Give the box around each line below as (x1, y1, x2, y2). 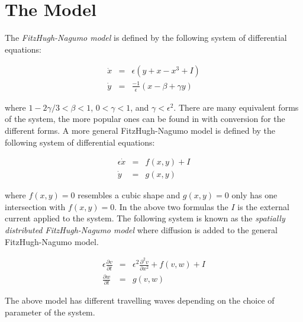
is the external (237, 200, 289, 212)
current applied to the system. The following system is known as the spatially (5, 212, 285, 224)
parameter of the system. (5, 306, 95, 318)
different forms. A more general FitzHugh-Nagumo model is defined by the (5, 124, 276, 136)
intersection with (5, 200, 66, 212)
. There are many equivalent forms (173, 101, 299, 113)
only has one (231, 189, 278, 201)
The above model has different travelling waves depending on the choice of (5, 294, 275, 307)
